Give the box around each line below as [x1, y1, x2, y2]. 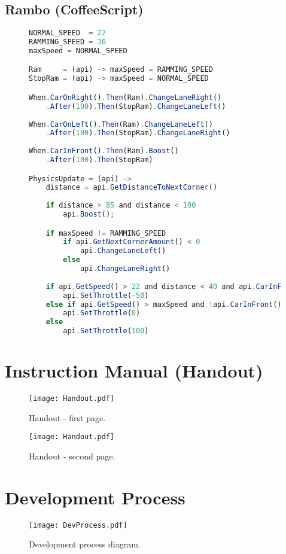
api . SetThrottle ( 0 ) [63, 309, 141, 318]
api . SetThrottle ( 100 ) [63, 327, 149, 336]
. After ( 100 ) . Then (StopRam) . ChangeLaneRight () [45, 129, 230, 138]
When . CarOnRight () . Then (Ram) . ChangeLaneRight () [29, 93, 222, 102]
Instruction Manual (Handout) [5, 358, 263, 383]
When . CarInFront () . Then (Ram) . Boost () [29, 147, 179, 156]
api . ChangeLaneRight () [80, 264, 171, 273]
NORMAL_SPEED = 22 [29, 29, 106, 38]
